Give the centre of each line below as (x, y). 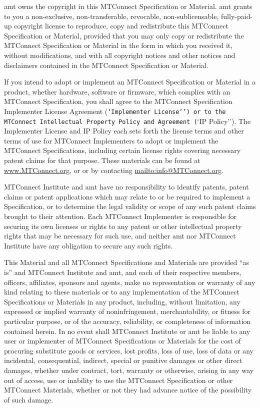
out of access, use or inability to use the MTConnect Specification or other (118, 380)
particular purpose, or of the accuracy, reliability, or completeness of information (127, 321)
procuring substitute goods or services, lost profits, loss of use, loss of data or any (129, 350)
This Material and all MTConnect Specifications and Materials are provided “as (127, 262)
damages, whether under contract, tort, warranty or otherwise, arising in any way (129, 370)
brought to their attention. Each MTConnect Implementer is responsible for (120, 216)
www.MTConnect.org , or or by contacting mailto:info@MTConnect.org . (114, 170)
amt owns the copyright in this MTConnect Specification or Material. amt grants (128, 6)
